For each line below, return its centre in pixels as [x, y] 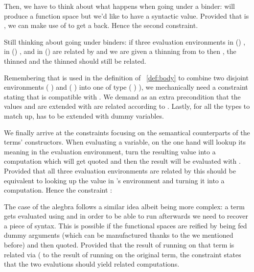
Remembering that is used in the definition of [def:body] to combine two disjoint [126, 77]
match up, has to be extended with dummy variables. [84, 115]
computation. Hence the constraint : [58, 190]
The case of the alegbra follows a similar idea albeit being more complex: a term [124, 206]
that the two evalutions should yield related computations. [92, 264]
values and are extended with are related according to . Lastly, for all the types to [127, 106]
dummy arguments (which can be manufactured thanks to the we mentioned [119, 235]
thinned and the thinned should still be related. [75, 61]
